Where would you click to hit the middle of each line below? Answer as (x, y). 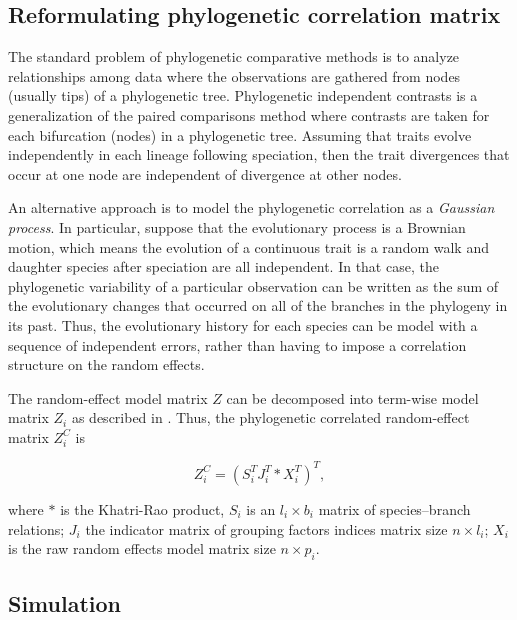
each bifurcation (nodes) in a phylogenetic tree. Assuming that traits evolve (240, 134)
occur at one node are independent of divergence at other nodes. (205, 173)
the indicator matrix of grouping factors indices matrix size (266, 528)
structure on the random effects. (106, 364)
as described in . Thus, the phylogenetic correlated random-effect (270, 417)
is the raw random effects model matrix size (142, 548)
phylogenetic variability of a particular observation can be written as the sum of (253, 285)
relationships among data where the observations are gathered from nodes (234, 75)
